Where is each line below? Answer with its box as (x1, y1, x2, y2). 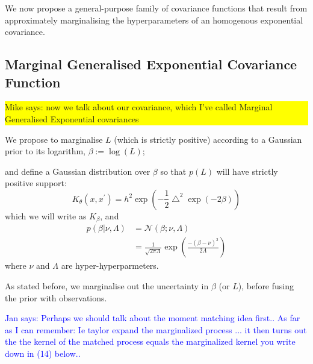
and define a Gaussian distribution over (5, 165, 150, 177)
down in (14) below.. (5, 347, 81, 360)
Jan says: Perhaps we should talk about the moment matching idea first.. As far (5, 312, 300, 324)
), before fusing (238, 280, 294, 292)
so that (160, 165, 187, 177)
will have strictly (216, 165, 278, 177)
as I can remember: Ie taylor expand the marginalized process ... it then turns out (5, 323, 307, 336)
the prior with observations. (5, 291, 107, 304)
